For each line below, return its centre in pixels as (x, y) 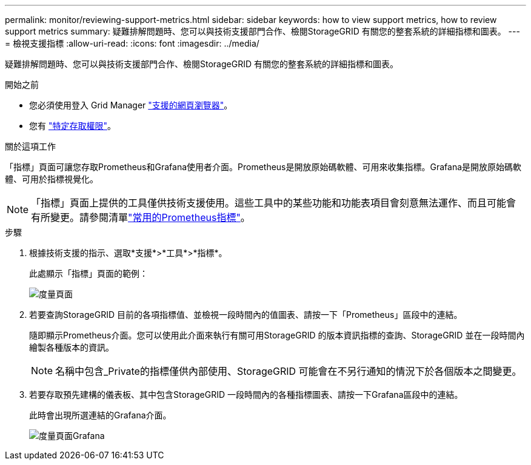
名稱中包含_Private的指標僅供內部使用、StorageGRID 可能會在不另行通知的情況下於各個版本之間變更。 (289, 371)
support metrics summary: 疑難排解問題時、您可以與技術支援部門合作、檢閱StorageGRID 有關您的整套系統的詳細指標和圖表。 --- (262, 31)
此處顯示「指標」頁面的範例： (88, 273)
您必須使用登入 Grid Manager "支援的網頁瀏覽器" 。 (131, 105)
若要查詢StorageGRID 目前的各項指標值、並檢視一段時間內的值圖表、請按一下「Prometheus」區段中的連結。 (246, 315)
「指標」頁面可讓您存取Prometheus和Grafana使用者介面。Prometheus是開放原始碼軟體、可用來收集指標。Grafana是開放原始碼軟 (263, 167)
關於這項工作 (30, 146)
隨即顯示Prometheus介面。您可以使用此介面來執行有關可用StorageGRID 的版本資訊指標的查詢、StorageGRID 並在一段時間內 (277, 335)
